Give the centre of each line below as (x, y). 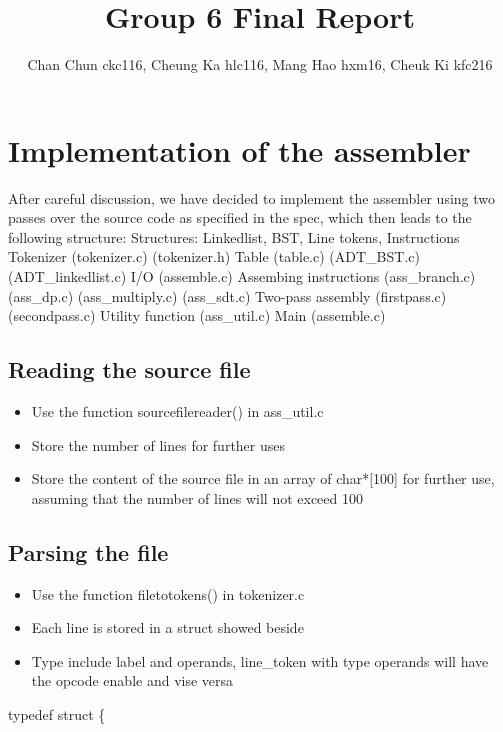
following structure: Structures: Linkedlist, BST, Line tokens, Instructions (234, 236)
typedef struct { (57, 713)
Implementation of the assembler (239, 149)
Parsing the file (88, 551)
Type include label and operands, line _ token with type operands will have (260, 660)
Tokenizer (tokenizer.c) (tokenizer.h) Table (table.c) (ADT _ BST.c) (214, 256)
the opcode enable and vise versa (132, 680)
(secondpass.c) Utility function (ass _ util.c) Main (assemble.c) (197, 315)
